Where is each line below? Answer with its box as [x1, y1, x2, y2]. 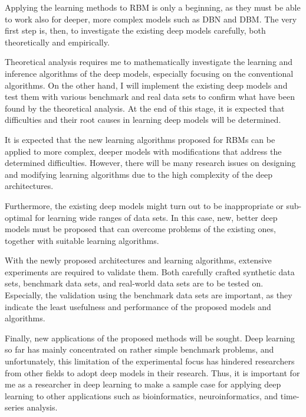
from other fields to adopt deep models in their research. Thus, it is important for [5, 366, 300, 379]
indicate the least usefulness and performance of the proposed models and [5, 300, 271, 312]
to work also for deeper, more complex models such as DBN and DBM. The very [5, 12, 297, 25]
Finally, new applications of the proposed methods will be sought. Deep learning [5, 331, 295, 344]
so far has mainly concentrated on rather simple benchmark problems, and [5, 343, 274, 356]
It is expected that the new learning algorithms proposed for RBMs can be [5, 133, 275, 145]
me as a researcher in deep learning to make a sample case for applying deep [5, 378, 281, 390]
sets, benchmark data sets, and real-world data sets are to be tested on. [5, 277, 264, 289]
